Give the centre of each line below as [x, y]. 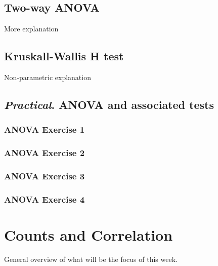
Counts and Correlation [89, 234]
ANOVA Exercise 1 [45, 129]
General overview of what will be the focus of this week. [91, 259]
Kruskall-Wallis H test [64, 56]
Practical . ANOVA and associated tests [109, 104]
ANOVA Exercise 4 [45, 199]
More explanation [31, 29]
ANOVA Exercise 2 [45, 153]
